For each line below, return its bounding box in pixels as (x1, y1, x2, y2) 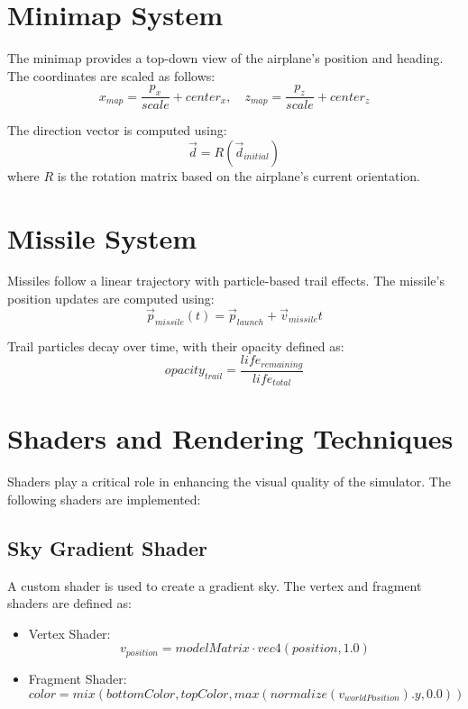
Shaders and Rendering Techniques (7, 420, 454, 457)
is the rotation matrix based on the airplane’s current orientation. (57, 166, 421, 185)
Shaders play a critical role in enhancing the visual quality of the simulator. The (7, 472, 451, 491)
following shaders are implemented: (7, 489, 201, 508)
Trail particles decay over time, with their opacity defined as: (7, 336, 344, 355)
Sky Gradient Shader (7, 533, 208, 561)
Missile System (7, 219, 197, 256)
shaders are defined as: (7, 594, 132, 613)
